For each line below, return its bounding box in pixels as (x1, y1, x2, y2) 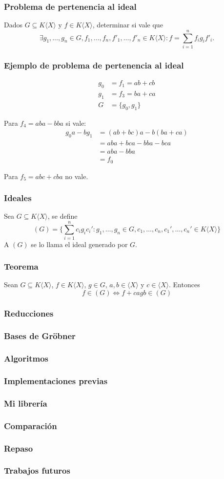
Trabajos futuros (4, 464, 70, 477)
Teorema (4, 260, 39, 272)
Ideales (4, 192, 32, 204)
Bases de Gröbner (4, 330, 76, 342)
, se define (47, 211, 78, 221)
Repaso (4, 442, 33, 454)
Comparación (4, 419, 57, 432)
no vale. (65, 171, 88, 181)
